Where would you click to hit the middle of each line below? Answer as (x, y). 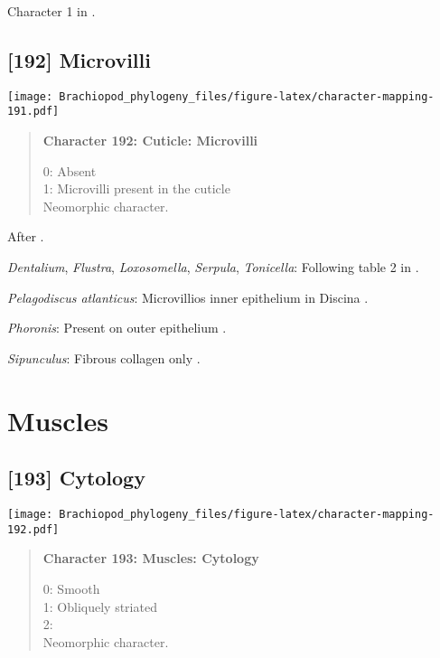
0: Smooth (71, 588)
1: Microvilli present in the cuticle (136, 188)
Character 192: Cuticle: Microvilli (150, 141)
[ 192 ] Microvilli (79, 59)
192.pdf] (33, 529)
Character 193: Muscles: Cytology (151, 558)
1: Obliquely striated (100, 606)
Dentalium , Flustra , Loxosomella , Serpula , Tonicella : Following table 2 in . (213, 267)
